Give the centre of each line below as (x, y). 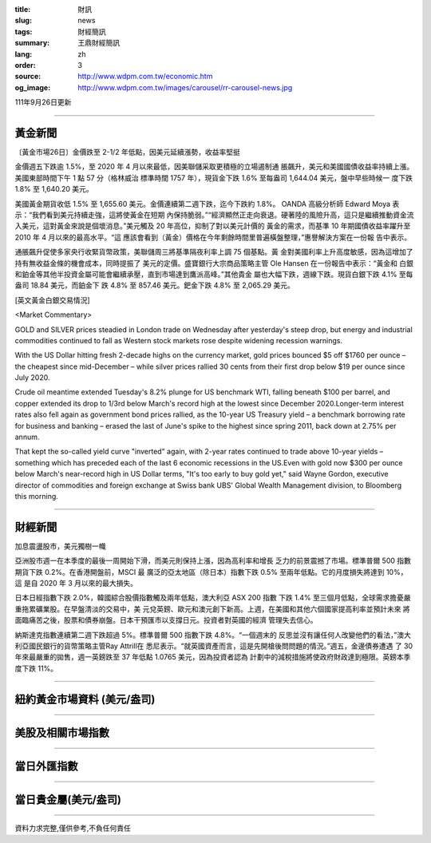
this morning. (37, 496)
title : (23, 9)
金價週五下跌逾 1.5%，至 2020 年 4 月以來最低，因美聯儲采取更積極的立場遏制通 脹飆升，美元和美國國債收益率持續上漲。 (214, 167)
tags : (24, 31)
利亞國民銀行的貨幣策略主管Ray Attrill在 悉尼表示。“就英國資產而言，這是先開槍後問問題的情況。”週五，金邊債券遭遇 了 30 (214, 646)
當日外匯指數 (46, 766)
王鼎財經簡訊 (99, 43)
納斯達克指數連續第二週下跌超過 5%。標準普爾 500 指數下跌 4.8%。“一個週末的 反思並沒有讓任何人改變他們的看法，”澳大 (213, 635)
